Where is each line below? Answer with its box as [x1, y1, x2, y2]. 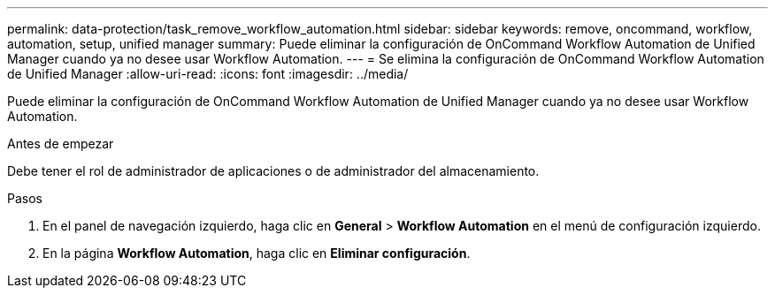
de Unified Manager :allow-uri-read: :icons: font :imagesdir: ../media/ [7, 66, 409, 81]
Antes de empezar [7, 136, 114, 151]
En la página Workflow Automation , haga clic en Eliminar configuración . [42, 246, 471, 261]
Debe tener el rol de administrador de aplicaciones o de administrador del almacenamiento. [7, 163, 540, 178]
